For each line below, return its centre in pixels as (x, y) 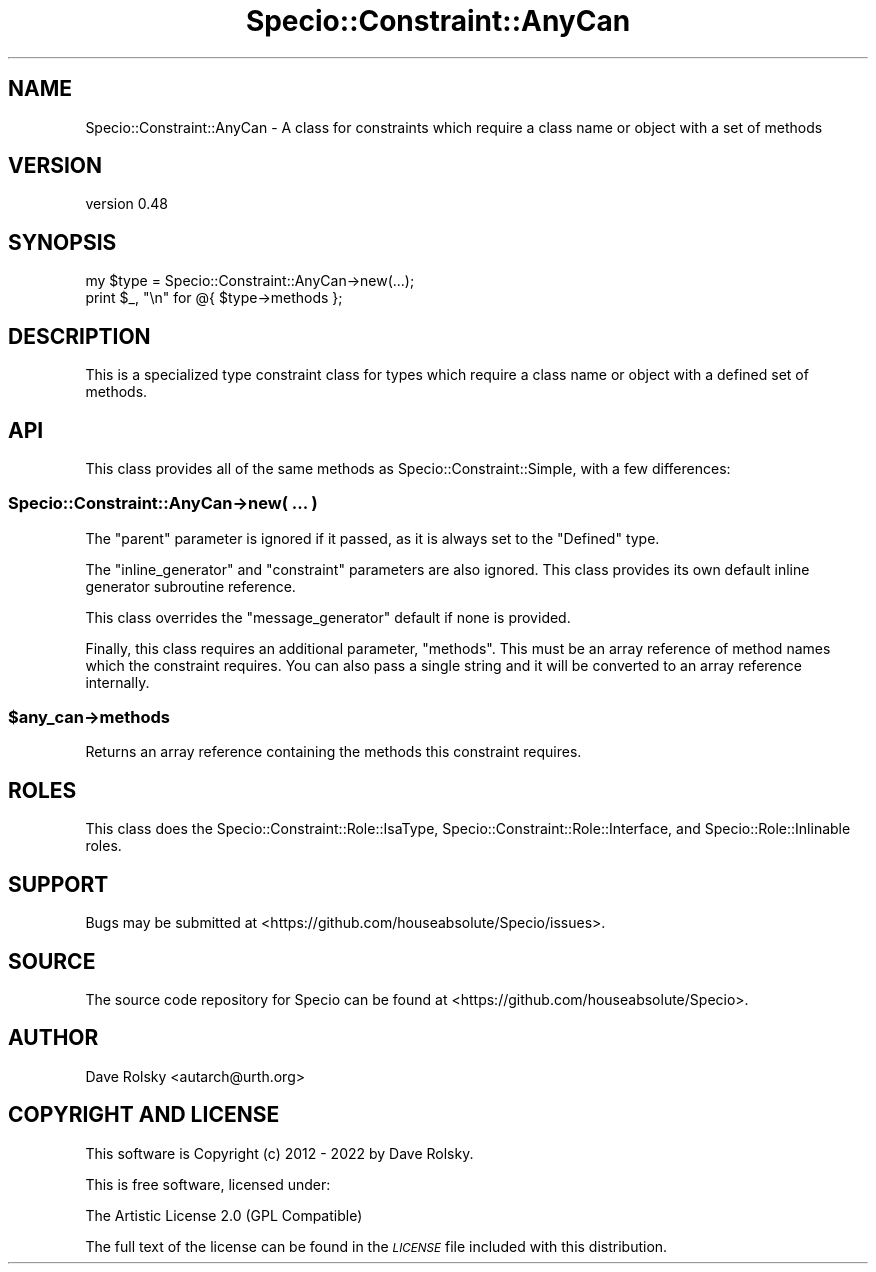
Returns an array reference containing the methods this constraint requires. (333, 752)
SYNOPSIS (62, 242)
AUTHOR (53, 1038)
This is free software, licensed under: (208, 1184)
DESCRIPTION (79, 336)
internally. (117, 682)
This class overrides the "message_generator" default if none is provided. (328, 617)
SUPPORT (58, 884)
